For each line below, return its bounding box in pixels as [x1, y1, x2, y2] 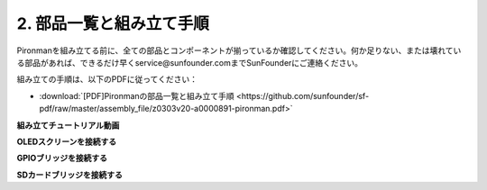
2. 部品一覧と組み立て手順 [16, 14, 209, 33]
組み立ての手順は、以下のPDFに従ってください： [16, 74, 198, 85]
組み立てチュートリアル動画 [16, 120, 120, 131]
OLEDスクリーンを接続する [16, 136, 117, 147]
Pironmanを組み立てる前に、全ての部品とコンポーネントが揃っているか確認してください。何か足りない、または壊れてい [16, 45, 462, 56]
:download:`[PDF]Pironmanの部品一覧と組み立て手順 [39, 90, 234, 101]
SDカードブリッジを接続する [16, 169, 124, 180]
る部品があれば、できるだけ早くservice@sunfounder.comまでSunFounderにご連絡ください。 [16, 57, 363, 68]
